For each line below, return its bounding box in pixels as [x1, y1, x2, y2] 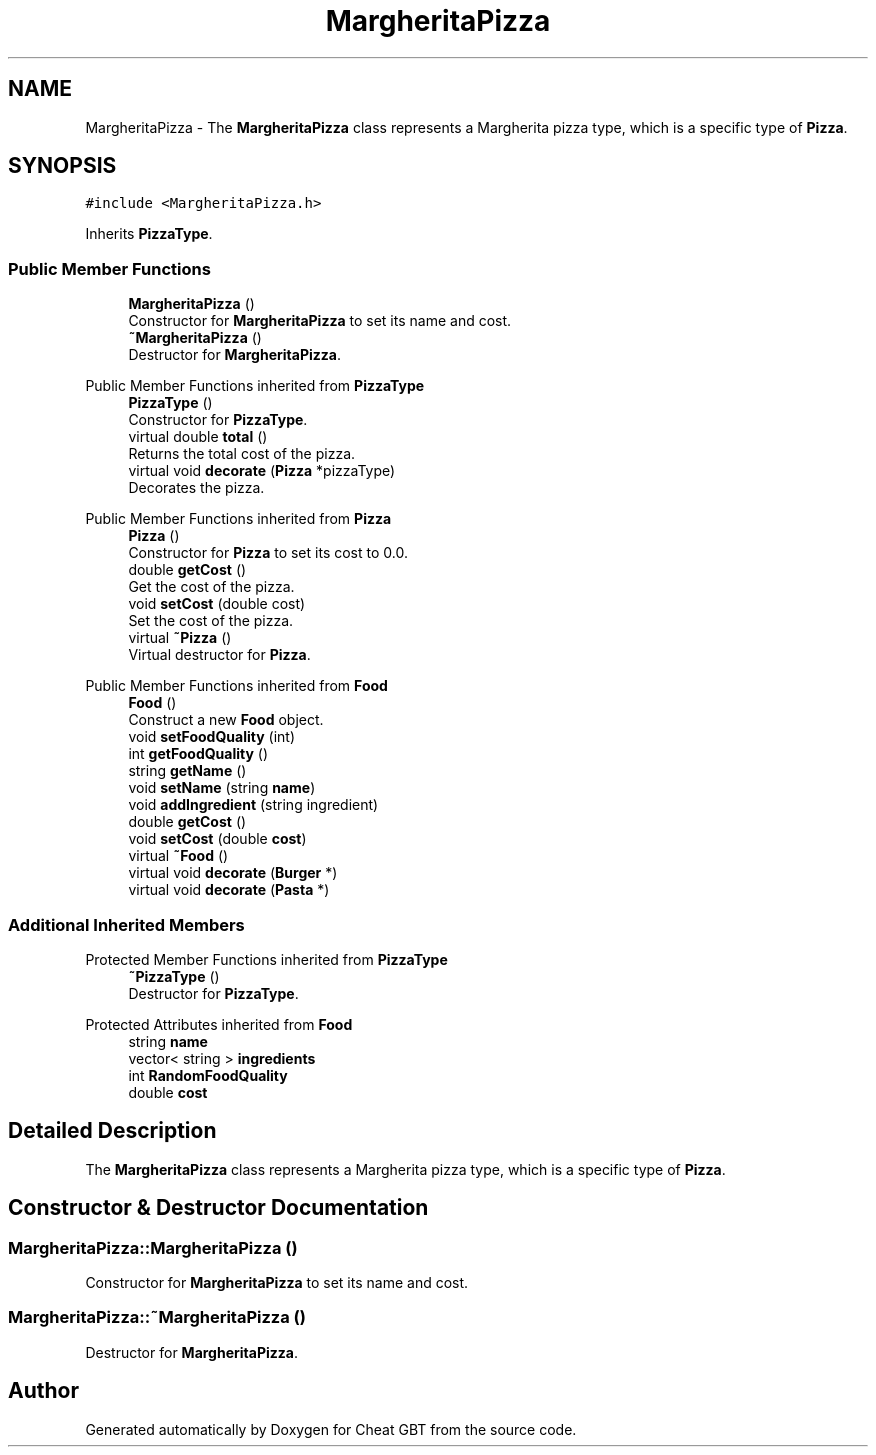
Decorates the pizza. [128, 479, 265, 497]
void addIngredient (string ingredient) [128, 796, 379, 814]
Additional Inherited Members [8, 914, 245, 935]
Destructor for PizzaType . [128, 984, 299, 1002]
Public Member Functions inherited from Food [85, 677, 388, 695]
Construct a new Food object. [128, 711, 324, 729]
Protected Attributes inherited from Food [85, 1015, 353, 1033]
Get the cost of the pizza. [128, 578, 295, 596]
